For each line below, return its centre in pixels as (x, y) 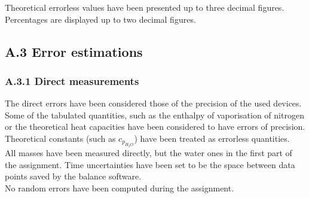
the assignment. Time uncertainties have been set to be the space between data (150, 164)
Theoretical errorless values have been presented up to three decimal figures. (145, 7)
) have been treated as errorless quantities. (212, 138)
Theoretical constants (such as (60, 138)
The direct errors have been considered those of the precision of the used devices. (153, 103)
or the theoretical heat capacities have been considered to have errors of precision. (155, 127)
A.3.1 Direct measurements (72, 80)
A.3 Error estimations (74, 51)
